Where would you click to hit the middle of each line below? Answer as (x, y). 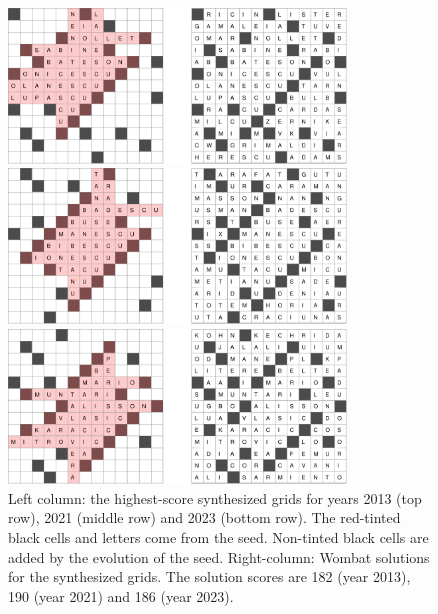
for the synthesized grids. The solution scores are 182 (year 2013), (209, 576)
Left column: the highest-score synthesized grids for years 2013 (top (215, 497)
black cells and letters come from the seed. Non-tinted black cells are (218, 536)
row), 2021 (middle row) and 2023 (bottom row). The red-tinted (204, 517)
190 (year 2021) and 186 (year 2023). (121, 595)
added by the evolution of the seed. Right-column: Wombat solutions (219, 556)
